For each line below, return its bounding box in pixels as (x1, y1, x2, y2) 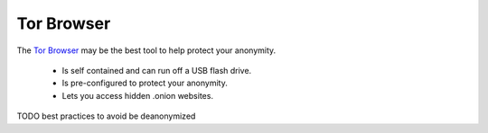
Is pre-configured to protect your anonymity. (61, 77, 228, 89)
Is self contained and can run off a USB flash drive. (61, 65, 252, 75)
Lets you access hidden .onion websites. (61, 90, 214, 101)
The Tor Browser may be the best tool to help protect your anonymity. (16, 45, 277, 56)
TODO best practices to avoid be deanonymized (16, 111, 196, 121)
